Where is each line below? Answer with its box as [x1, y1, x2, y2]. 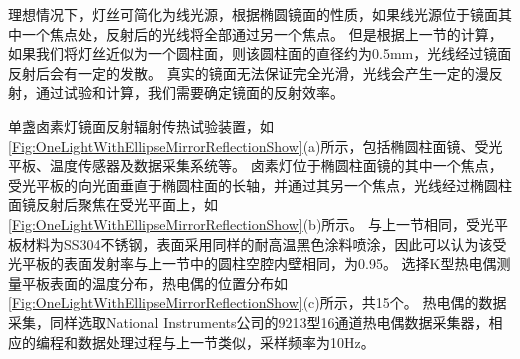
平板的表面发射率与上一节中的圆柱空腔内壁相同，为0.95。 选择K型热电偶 [21, 253, 497, 274]
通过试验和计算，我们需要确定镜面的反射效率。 [35, 82, 344, 103]
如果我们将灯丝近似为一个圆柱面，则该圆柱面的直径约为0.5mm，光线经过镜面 [8, 43, 512, 64]
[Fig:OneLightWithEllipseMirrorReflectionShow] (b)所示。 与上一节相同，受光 [8, 213, 495, 234]
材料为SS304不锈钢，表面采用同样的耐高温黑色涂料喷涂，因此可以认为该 [21, 233, 493, 254]
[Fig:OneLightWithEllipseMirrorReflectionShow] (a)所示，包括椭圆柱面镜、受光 [8, 135, 503, 156]
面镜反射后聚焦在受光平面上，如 [8, 194, 218, 215]
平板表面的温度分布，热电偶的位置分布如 [21, 272, 288, 293]
